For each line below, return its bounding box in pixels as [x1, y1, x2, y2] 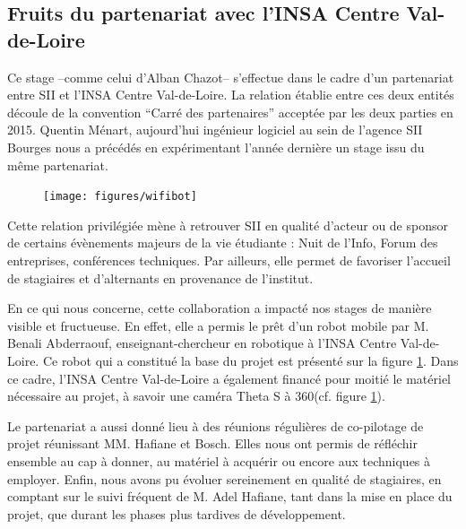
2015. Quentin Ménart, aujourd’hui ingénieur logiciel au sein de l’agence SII [7, 120, 423, 139]
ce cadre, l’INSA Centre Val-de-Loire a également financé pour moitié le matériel [7, 369, 451, 387]
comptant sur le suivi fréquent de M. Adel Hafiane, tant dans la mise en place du [7, 487, 453, 506]
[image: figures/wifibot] [43, 190, 197, 204]
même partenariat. [7, 155, 108, 174]
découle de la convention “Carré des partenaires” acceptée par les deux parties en [7, 102, 453, 121]
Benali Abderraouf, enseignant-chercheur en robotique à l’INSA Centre [7, 334, 397, 352]
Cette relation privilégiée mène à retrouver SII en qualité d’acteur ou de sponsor [7, 215, 448, 234]
